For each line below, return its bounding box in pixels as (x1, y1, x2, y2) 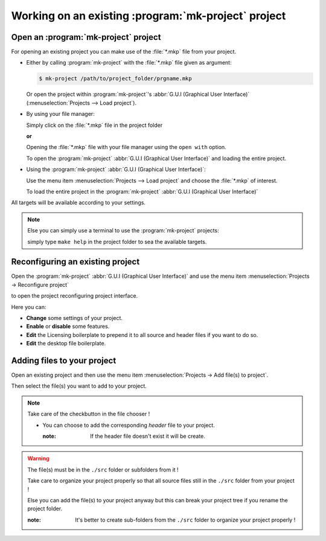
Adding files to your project (11, 355, 117, 365)
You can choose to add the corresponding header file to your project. (42, 421, 216, 429)
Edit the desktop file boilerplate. (26, 340, 106, 347)
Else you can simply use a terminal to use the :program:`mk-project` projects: (27, 227, 220, 234)
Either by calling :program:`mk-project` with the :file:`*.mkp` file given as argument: (26, 59, 232, 66)
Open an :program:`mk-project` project (11, 32, 161, 42)
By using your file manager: (26, 110, 95, 118)
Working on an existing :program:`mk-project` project (11, 9, 286, 22)
